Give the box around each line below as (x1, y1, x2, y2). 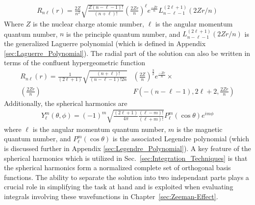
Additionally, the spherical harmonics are (4, 98, 127, 108)
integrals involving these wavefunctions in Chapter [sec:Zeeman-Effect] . (4, 191, 218, 201)
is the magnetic (176, 124, 223, 134)
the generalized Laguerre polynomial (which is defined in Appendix (4, 38, 206, 48)
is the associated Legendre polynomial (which (112, 133, 249, 144)
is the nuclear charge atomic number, (32, 18, 144, 28)
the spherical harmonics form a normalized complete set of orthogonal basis (4, 162, 231, 173)
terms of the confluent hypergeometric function (4, 57, 145, 68)
